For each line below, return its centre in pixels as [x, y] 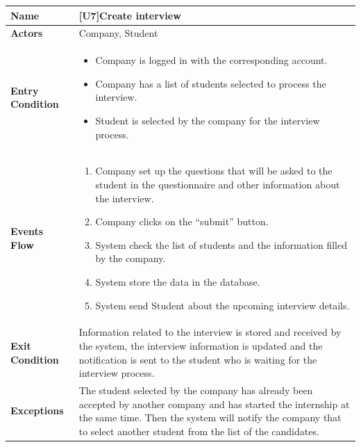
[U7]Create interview [130, 15]
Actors [27, 33]
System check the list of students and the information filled [221, 244]
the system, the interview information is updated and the [201, 346]
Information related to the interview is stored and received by [210, 332]
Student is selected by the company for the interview [208, 120]
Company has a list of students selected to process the [211, 83]
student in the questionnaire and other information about [218, 184]
